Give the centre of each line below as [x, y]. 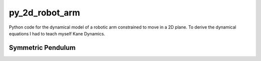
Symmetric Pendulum [42, 48]
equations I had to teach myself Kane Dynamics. [57, 33]
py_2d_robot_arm [44, 13]
